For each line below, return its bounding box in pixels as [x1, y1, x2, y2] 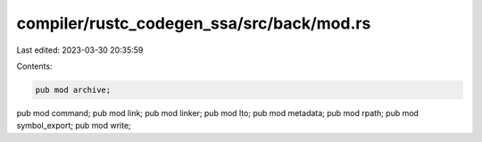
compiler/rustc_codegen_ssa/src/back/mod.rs [16, 13, 371, 33]
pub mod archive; [35, 85, 112, 95]
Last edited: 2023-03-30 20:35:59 [16, 45, 144, 55]
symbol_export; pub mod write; [16, 121, 131, 131]
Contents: [16, 61, 53, 71]
